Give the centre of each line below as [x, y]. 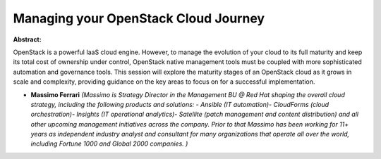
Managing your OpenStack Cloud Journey [139, 18]
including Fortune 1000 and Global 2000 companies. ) [109, 144]
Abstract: [27, 39]
